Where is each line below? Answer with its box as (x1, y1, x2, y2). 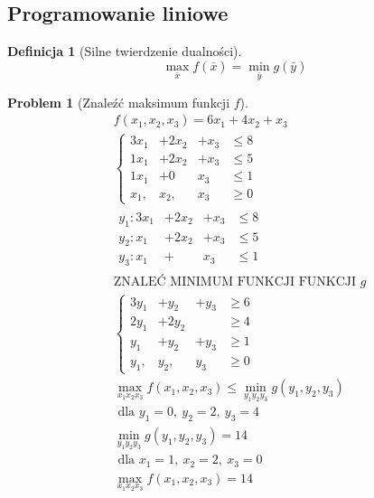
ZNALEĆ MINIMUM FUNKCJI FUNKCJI (113, 276, 357, 289)
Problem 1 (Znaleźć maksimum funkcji (7, 92, 230, 111)
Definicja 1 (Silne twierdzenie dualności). (7, 42, 242, 61)
